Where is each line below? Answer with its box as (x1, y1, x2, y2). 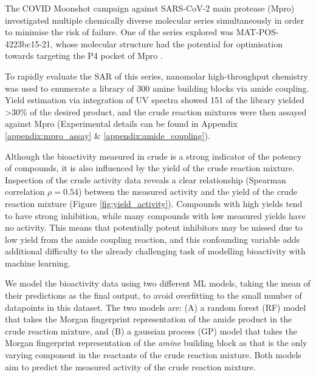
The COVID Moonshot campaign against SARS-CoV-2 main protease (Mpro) (5, 2, 295, 14)
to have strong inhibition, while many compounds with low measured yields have (5, 209, 306, 222)
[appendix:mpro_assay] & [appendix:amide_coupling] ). (5, 129, 210, 141)
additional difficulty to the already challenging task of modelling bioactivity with (5, 245, 306, 257)
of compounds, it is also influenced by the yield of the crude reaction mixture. (5, 161, 295, 174)
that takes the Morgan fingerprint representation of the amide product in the (5, 313, 292, 325)
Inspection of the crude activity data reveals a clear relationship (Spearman (5, 173, 286, 186)
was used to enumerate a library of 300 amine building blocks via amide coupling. (5, 81, 309, 94)
